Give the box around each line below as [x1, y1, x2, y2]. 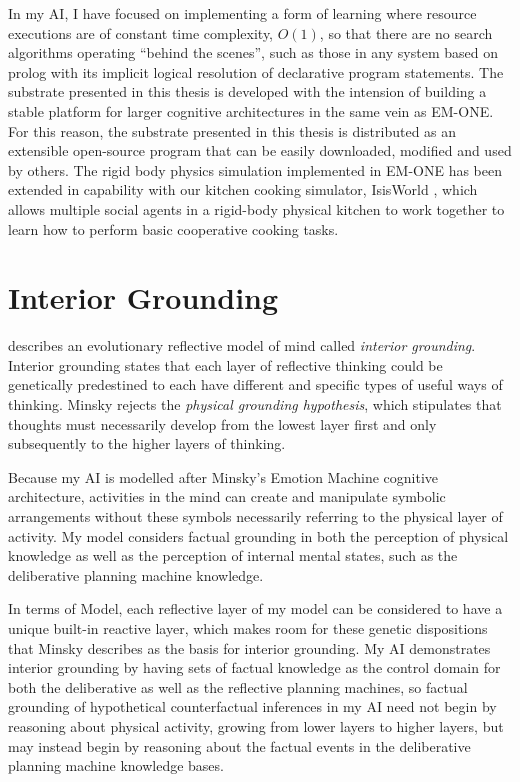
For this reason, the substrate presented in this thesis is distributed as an [8, 120, 457, 141]
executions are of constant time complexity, [8, 22, 274, 43]
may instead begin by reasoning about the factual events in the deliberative [8, 735, 471, 756]
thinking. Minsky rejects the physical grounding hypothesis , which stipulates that [8, 394, 502, 415]
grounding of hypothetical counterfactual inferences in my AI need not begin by [8, 696, 497, 717]
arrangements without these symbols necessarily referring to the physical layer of [8, 506, 503, 526]
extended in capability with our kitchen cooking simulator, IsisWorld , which [8, 179, 478, 200]
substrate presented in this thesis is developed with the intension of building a [8, 81, 487, 102]
